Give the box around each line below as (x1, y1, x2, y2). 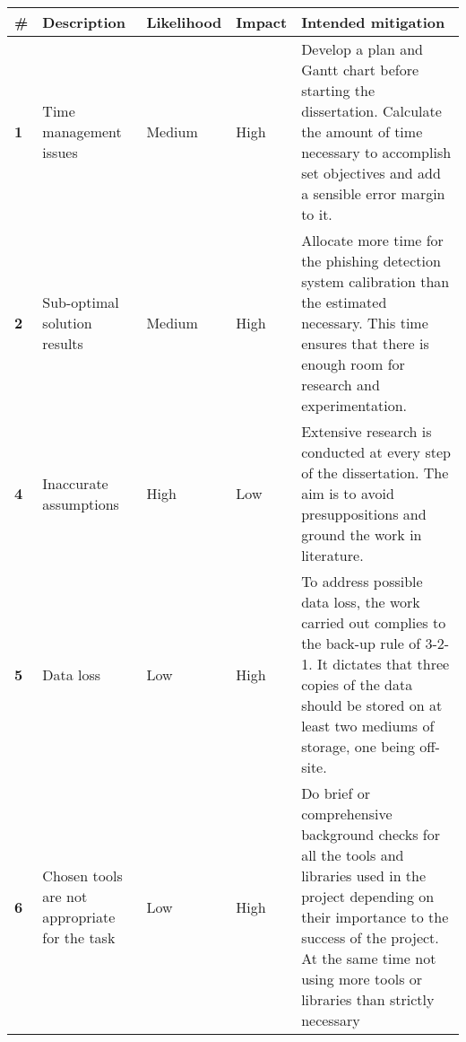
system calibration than (301, 271, 450, 292)
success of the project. (301, 927, 439, 948)
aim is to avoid (301, 483, 394, 503)
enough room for (301, 354, 405, 374)
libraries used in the (301, 865, 427, 886)
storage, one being (301, 736, 415, 757)
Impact (236, 12, 288, 32)
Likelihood (146, 12, 222, 32)
